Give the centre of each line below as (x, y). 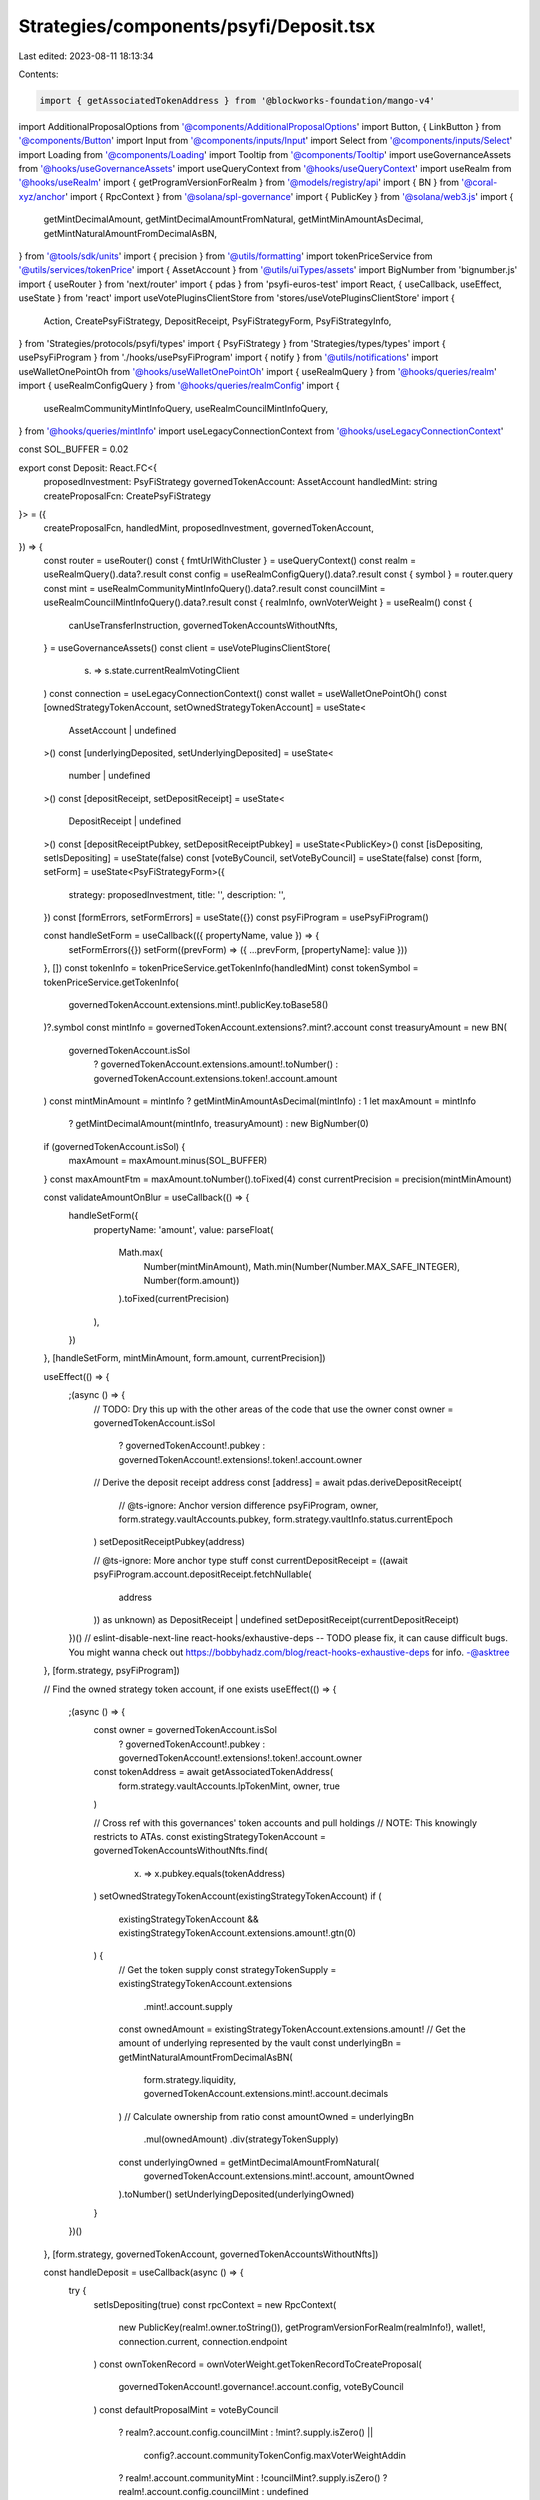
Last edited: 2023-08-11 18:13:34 (86, 56)
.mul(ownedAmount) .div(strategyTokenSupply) (241, 2139)
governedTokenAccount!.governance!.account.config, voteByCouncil (261, 2387)
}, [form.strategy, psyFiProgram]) (111, 1671)
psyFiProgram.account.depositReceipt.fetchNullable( (202, 1574)
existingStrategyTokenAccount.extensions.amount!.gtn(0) (237, 1932)
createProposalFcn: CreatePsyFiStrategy (127, 496)
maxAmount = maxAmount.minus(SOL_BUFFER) (168, 1161)
